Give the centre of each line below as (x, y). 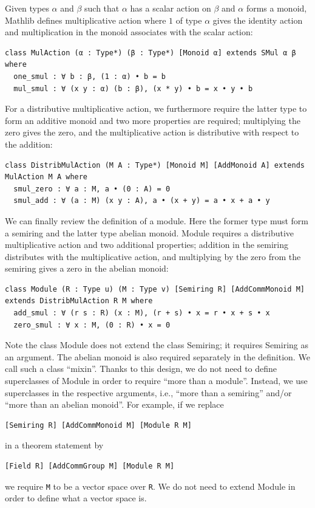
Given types (27, 8)
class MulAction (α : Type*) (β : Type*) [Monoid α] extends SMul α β (151, 53)
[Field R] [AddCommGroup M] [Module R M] (90, 466)
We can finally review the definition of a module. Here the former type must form (157, 220)
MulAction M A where (46, 177)
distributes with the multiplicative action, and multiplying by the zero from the (153, 256)
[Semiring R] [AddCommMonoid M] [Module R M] (98, 425)
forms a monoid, (276, 8)
